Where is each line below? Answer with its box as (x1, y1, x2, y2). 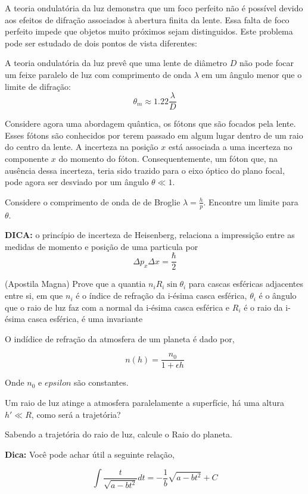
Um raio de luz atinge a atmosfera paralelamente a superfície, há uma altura (5, 396, 284, 409)
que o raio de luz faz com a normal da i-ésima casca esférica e (5, 301, 230, 313)
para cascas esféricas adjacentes (188, 277, 303, 290)
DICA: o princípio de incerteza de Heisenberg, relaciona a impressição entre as (5, 229, 295, 241)
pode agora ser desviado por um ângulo (5, 176, 149, 188)
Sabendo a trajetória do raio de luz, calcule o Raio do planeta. (5, 428, 232, 440)
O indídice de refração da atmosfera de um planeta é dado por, (5, 332, 235, 345)
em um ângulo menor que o (201, 68, 302, 80)
